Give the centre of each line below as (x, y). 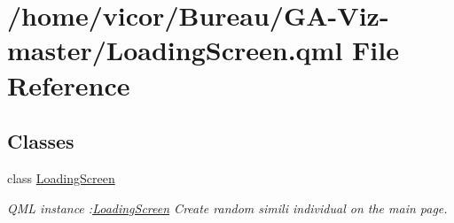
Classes (41, 141)
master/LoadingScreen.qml (175, 50)
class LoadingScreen (61, 177)
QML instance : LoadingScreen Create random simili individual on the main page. (227, 208)
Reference (69, 85)
